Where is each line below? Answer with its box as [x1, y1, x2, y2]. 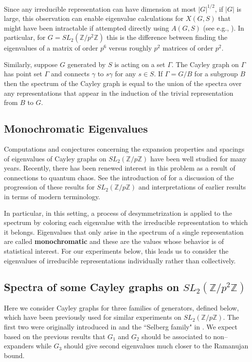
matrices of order [162, 43, 214, 53]
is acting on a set [114, 59, 165, 69]
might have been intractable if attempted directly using [4, 22, 169, 33]
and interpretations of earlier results [138, 182, 246, 192]
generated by [67, 59, 106, 69]
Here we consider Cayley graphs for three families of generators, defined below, [4, 302, 239, 312]
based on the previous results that [4, 331, 106, 341]
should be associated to [142, 331, 211, 341]
